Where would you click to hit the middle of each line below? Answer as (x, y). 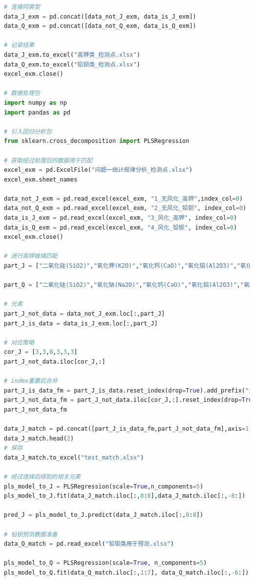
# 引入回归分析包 (28, 131)
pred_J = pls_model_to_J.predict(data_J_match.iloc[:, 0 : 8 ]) (104, 515)
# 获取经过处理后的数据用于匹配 (48, 160)
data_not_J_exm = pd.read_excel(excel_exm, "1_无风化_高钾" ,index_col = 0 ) (124, 198)
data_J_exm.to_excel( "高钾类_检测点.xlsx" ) (72, 55)
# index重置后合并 (31, 381)
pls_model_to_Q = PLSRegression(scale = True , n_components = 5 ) (106, 563)
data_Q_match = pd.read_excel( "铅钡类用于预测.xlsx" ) (89, 544)
